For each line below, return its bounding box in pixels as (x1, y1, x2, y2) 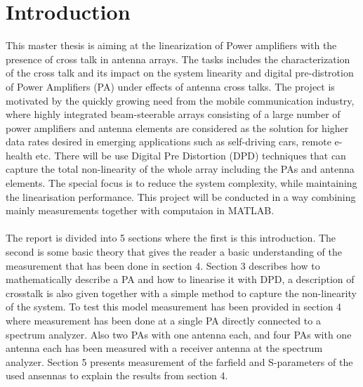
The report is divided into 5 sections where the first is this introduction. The (6, 230, 336, 245)
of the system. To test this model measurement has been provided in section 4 (6, 299, 342, 314)
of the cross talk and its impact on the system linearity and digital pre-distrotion (6, 65, 354, 80)
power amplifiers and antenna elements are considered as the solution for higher (6, 120, 349, 135)
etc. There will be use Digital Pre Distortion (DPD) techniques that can (35, 147, 346, 162)
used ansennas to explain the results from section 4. (6, 368, 228, 383)
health (6, 147, 33, 162)
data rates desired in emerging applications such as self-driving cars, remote (6, 134, 331, 149)
